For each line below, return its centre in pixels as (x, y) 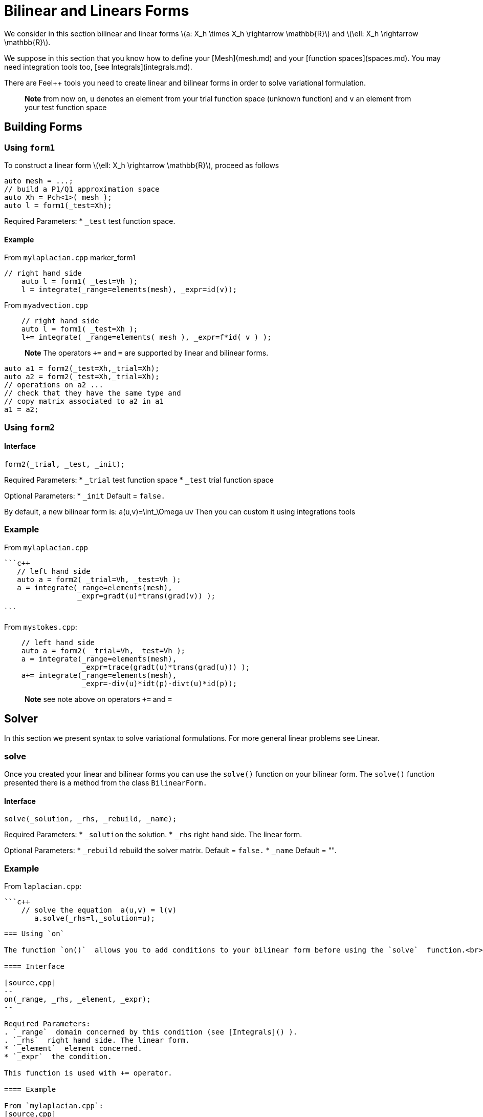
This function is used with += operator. (88, 1073)
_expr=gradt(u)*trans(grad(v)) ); (147, 596)
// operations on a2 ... (54, 385)
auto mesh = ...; (39, 181)
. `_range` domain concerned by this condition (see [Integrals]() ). (151, 1032)
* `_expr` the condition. (58, 1057)
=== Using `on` (35, 934)
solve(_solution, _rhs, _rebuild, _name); (91, 819)
